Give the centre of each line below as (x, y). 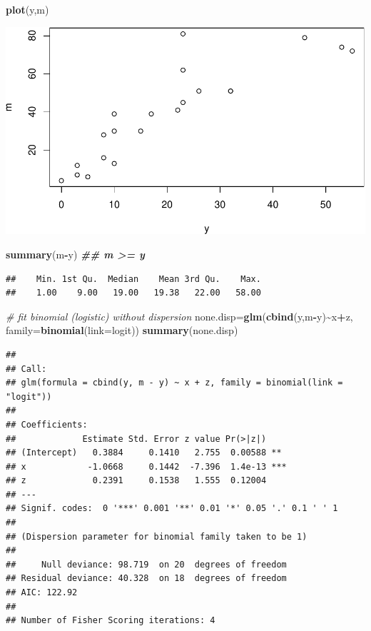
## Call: (26, 369)
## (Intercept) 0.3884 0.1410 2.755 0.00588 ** (144, 453)
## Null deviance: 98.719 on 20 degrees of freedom (146, 564)
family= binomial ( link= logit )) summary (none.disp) (122, 330)
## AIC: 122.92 (42, 593)
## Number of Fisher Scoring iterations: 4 (111, 621)
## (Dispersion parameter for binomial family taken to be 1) (157, 536)
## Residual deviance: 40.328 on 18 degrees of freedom (146, 579)
